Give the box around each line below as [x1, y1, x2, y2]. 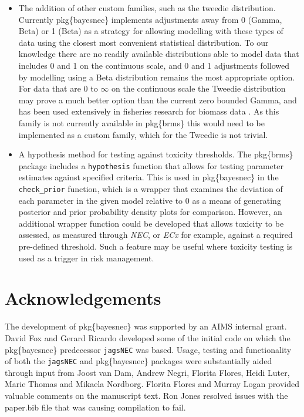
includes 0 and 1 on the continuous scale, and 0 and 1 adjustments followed [18, 59, 290, 71]
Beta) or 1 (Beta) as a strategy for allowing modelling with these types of [18, 25, 283, 37]
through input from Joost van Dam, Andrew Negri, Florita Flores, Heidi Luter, [5, 366, 290, 378]
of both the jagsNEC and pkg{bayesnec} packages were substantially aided [5, 355, 272, 367]
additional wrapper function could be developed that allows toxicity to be [18, 217, 284, 229]
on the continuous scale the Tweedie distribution [111, 82, 286, 95]
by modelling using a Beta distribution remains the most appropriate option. [18, 70, 295, 83]
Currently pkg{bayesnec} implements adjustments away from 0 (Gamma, [18, 13, 282, 25]
